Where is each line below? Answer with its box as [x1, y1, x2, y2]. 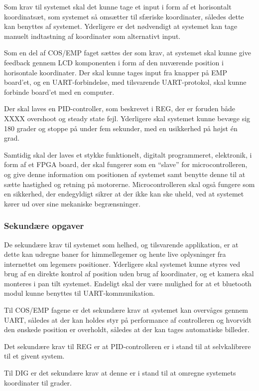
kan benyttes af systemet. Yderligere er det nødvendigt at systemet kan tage [4, 21, 238, 31]
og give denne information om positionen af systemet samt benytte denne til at [4, 169, 246, 179]
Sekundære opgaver [4, 219, 84, 232]
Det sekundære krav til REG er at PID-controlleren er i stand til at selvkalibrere [4, 341, 251, 351]
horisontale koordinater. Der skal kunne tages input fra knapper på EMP [4, 67, 227, 77]
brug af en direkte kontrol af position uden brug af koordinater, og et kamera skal [4, 268, 254, 279]
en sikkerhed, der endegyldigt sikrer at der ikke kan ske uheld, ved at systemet [4, 189, 244, 199]
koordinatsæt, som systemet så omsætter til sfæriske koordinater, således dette [4, 11, 244, 21]
